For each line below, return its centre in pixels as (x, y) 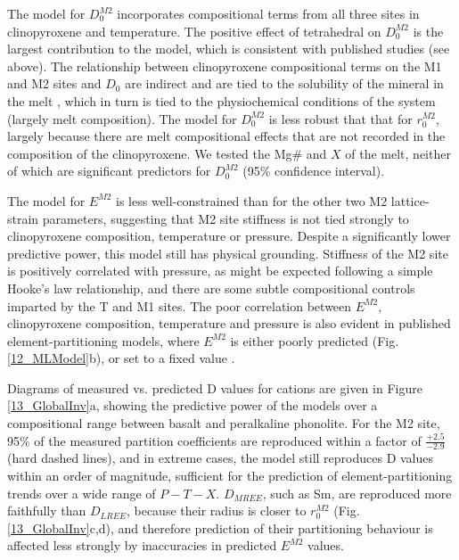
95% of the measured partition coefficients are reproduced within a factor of (214, 440)
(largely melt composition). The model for (122, 118)
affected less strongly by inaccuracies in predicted (142, 545)
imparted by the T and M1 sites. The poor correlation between (180, 305)
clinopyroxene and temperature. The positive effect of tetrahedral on (194, 31)
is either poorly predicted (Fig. (315, 340)
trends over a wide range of (82, 493)
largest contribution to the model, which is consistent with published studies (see (229, 49)
